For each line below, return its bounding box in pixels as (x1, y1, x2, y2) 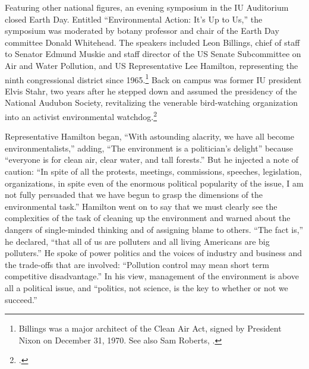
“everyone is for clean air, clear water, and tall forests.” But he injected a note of (5, 153, 299, 166)
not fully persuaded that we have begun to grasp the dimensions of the (5, 188, 263, 201)
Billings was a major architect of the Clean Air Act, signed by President (18, 322, 282, 335)
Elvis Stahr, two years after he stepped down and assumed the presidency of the (5, 84, 297, 97)
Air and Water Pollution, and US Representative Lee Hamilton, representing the (5, 59, 298, 71)
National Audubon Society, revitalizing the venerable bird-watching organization (5, 96, 298, 109)
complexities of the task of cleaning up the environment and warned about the (5, 212, 291, 224)
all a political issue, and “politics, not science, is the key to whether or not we (5, 281, 288, 294)
